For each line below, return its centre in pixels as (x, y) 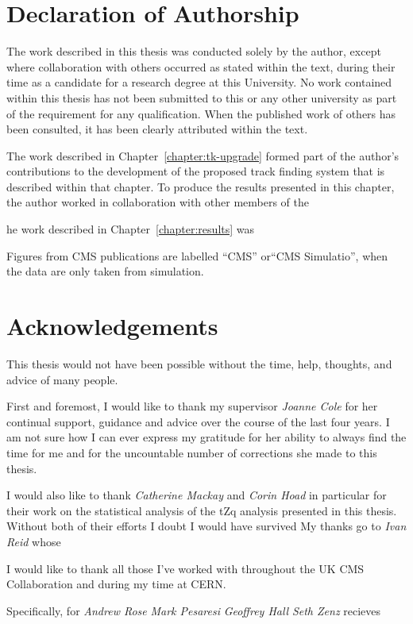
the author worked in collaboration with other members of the (158, 202)
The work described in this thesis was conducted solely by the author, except (194, 51)
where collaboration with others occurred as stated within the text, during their (201, 66)
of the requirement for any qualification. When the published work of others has (201, 113)
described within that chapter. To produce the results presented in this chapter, (201, 186)
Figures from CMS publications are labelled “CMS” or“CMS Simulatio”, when (197, 255)
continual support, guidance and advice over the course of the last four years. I (198, 421)
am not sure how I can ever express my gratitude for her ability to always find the (206, 437)
